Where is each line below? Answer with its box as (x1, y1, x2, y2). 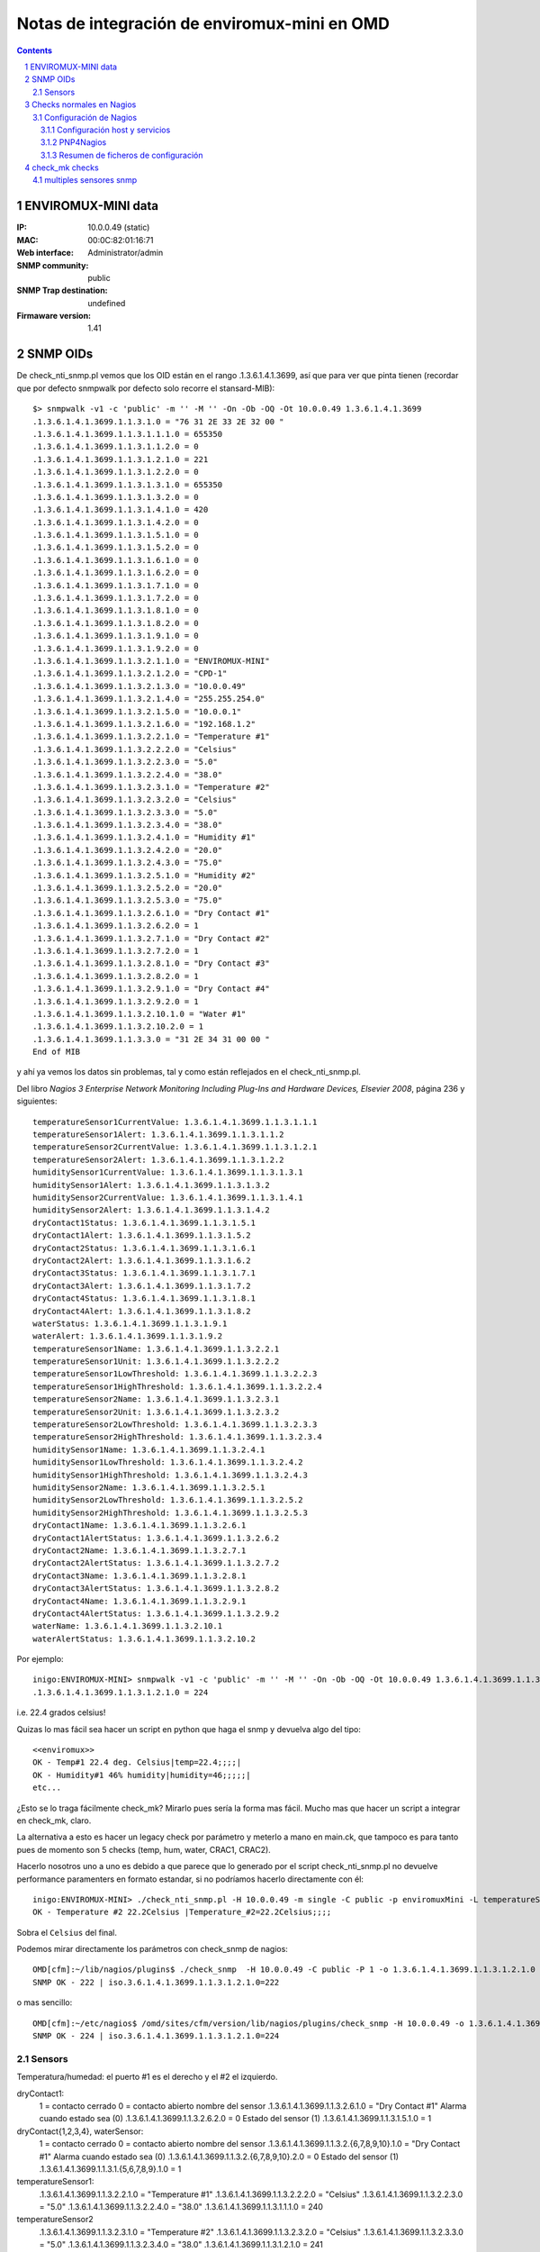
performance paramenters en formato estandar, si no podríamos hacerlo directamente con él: (16, 1874, 364, 1884)
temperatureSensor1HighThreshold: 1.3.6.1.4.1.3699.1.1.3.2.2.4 (32, 1381, 323, 1392)
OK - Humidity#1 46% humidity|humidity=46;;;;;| (32, 1770, 251, 1780)
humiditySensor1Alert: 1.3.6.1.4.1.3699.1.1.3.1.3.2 (32, 1180, 270, 1190)
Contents (16, 45, 53, 56)
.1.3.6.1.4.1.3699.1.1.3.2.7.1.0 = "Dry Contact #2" (32, 933, 270, 943)
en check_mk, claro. (16, 1815, 92, 1826)
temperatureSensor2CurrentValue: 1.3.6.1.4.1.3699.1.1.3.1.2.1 (32, 1142, 318, 1152)
